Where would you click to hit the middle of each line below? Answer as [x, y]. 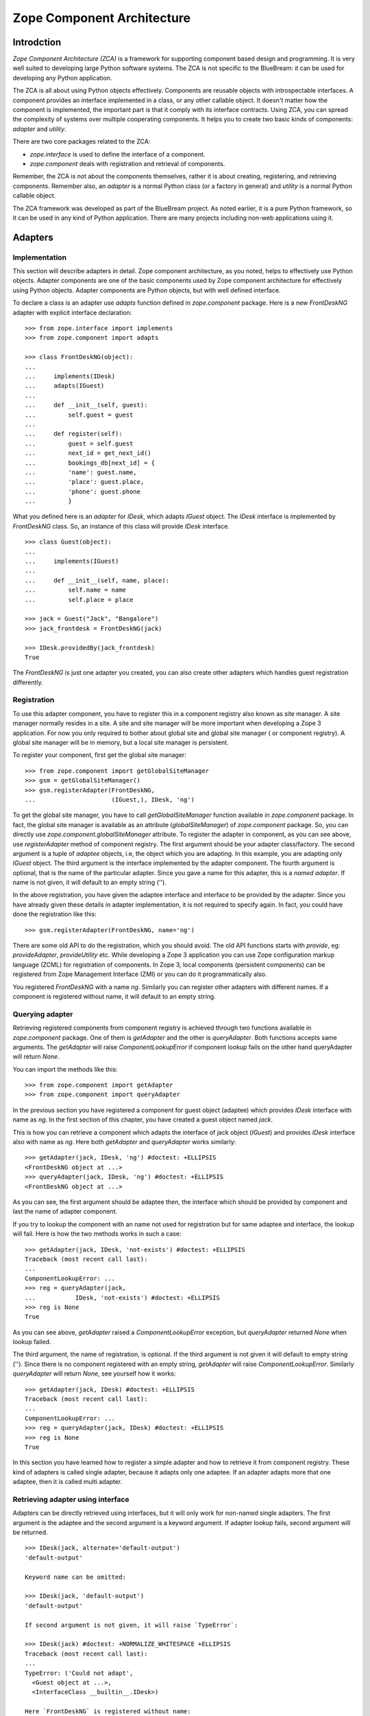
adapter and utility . [39, 129]
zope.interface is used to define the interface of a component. [118, 154]
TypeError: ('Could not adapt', [79, 1673]
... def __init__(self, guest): [86, 405]
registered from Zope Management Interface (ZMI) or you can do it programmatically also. [140, 974]
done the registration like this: [55, 914]
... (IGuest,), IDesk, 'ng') [110, 799]
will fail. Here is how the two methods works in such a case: [97, 1234]
